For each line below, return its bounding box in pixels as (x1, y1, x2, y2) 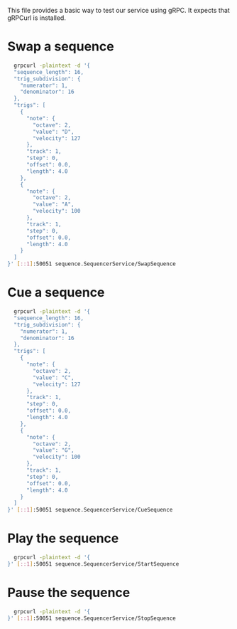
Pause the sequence (7, 585, 131, 601)
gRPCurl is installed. (7, 14, 66, 22)
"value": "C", (33, 374, 75, 381)
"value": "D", (33, 128, 75, 135)
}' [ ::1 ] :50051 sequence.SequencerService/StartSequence (7, 560, 180, 568)
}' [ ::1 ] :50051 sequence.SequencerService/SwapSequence (7, 260, 176, 268)
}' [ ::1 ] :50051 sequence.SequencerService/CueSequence (7, 507, 173, 514)
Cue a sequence (7, 285, 105, 301)
